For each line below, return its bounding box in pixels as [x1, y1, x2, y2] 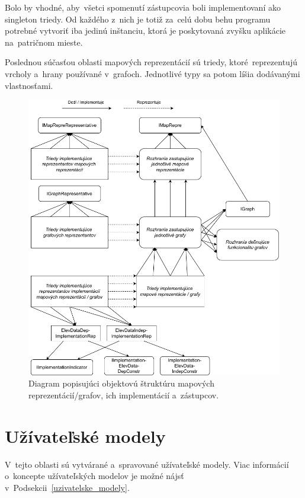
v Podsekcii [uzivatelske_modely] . [5, 481, 130, 493]
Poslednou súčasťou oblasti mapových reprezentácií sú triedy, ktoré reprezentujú [5, 56, 297, 68]
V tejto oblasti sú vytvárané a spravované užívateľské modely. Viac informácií [5, 458, 289, 470]
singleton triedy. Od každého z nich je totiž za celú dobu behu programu [5, 12, 271, 25]
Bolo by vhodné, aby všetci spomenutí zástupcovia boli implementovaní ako [5, 1, 281, 13]
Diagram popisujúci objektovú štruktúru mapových [28, 377, 214, 390]
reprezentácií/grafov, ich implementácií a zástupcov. [28, 389, 219, 401]
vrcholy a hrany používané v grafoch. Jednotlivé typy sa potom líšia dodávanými [5, 67, 300, 79]
